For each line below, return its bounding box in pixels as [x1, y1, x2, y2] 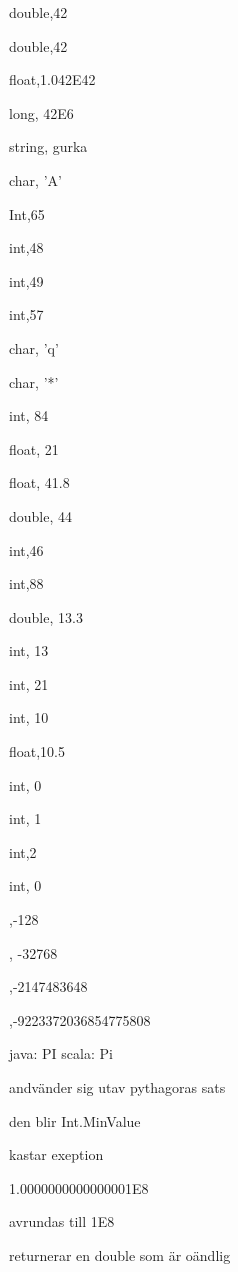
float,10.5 [9, 741, 66, 762]
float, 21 [9, 438, 59, 459]
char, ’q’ [9, 337, 59, 358]
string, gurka [9, 136, 88, 157]
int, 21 [9, 673, 49, 694]
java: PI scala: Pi [9, 1043, 113, 1064]
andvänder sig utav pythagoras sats [9, 1077, 226, 1097]
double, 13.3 [9, 606, 83, 627]
